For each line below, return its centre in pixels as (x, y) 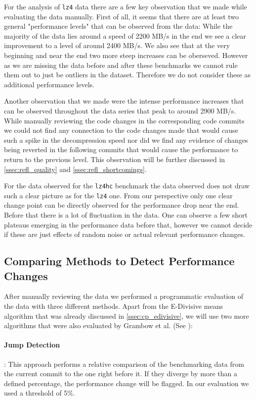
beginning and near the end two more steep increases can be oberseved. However (126, 55)
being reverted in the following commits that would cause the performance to (121, 149)
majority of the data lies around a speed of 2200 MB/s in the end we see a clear (125, 35)
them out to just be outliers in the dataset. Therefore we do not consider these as (128, 75)
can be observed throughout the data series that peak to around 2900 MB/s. (120, 111)
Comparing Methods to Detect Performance (119, 261)
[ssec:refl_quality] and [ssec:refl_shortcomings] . (75, 169)
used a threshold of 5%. (40, 393)
